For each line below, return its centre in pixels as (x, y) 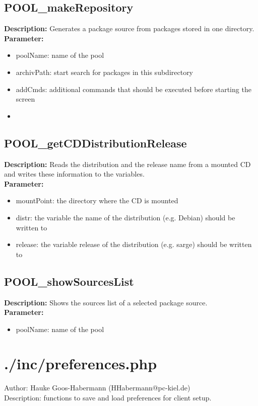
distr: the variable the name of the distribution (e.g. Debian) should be (125, 217)
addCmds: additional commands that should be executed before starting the (134, 89)
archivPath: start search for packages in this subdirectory (105, 72)
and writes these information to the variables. (74, 174)
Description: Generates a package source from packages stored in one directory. (129, 28)
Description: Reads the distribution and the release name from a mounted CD (127, 164)
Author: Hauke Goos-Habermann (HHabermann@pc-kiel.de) (97, 388)
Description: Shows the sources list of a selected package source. (106, 302)
